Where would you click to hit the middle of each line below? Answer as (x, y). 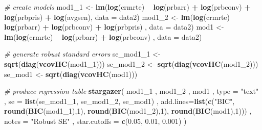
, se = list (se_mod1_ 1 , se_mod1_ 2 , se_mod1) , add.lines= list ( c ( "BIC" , (119, 101)
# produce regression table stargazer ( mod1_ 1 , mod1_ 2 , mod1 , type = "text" (132, 91)
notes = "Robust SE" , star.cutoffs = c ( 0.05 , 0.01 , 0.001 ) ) (95, 121)
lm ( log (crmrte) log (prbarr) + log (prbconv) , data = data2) (103, 36)
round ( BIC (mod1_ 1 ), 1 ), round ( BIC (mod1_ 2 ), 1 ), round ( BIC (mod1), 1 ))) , (128, 111)
